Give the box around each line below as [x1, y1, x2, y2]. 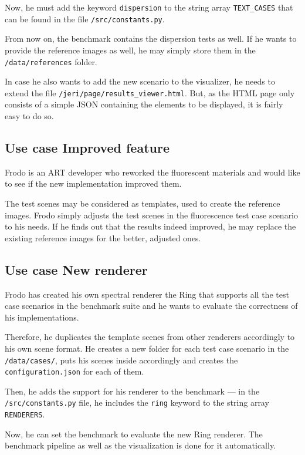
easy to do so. [5, 110, 54, 122]
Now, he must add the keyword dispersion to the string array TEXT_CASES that [5, 1, 293, 13]
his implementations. [5, 311, 79, 323]
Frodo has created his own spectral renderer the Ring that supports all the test [5, 288, 289, 300]
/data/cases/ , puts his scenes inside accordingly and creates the [5, 353, 238, 366]
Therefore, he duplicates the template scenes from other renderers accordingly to [5, 331, 295, 343]
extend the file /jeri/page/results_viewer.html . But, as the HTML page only [5, 86, 295, 99]
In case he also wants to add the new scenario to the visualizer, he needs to [5, 75, 275, 87]
